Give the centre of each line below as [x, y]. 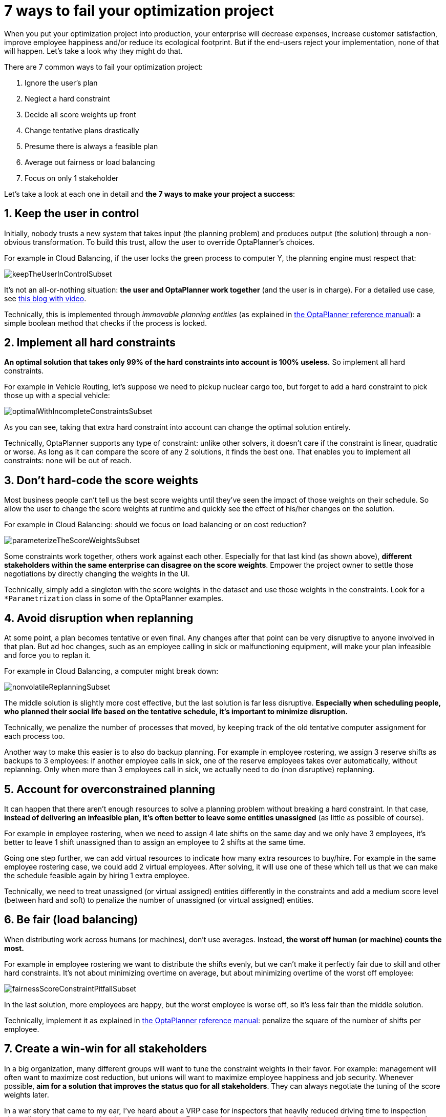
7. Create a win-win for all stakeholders [106, 1049]
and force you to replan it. [48, 655]
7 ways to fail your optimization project [139, 11]
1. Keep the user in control [72, 214]
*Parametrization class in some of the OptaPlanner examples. [114, 598]
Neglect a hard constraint [67, 98]
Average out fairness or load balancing [90, 162]
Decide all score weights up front [80, 114]
